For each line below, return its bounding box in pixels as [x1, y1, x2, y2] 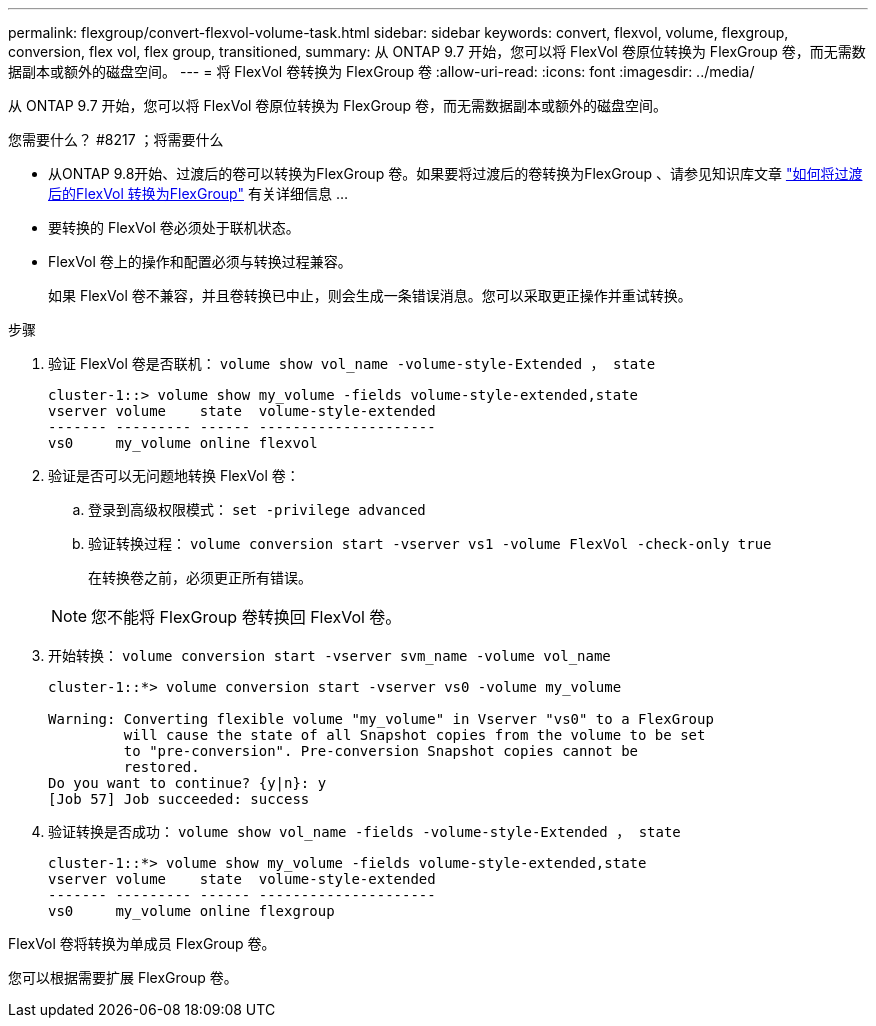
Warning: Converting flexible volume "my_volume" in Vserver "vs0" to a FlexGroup [48, 711, 714, 727]
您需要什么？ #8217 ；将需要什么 [8, 131, 224, 148]
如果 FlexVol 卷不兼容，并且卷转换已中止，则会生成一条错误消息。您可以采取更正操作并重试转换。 [48, 287, 692, 304]
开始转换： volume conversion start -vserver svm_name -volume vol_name [48, 647, 611, 664]
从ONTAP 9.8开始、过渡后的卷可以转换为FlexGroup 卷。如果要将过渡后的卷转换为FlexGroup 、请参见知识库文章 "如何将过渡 [48, 165, 863, 182]
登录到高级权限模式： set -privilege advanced [88, 501, 426, 518]
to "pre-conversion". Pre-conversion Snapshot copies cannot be [123, 743, 639, 759]
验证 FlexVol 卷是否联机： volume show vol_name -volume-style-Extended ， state [48, 355, 656, 372]
